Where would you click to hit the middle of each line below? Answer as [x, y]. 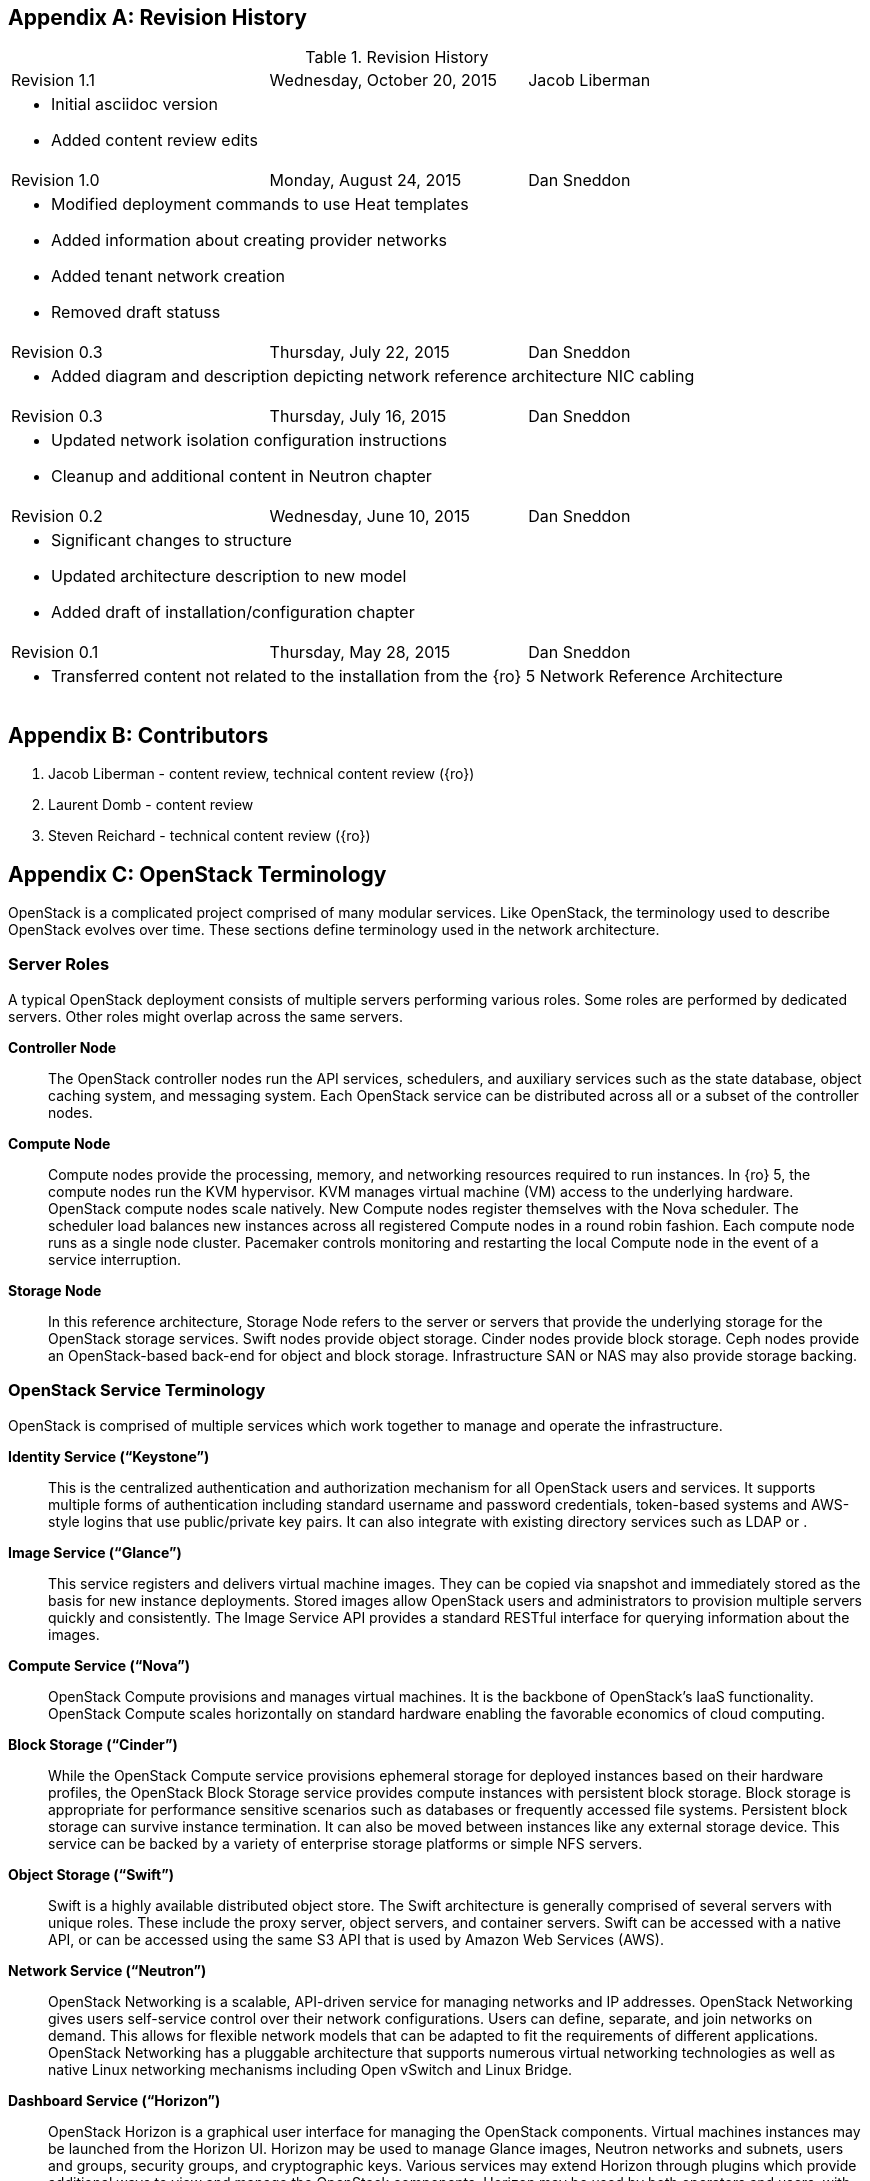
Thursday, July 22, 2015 [359, 352]
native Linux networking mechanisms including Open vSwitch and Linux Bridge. [310, 2069]
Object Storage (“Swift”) [91, 1874]
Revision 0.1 [55, 652]
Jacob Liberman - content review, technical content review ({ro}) [261, 774]
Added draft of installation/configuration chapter [233, 612]
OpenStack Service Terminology [137, 1390]
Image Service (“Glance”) [95, 1552]
